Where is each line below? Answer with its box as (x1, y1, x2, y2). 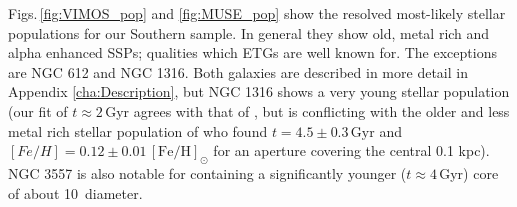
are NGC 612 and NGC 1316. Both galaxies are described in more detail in (8, 61, 468, 82)
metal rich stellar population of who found (8, 120, 268, 141)
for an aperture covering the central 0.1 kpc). (213, 140, 490, 161)
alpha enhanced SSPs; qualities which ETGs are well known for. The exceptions (8, 42, 497, 63)
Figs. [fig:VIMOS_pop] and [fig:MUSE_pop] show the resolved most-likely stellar (8, 3, 506, 23)
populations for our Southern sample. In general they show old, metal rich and (8, 22, 490, 43)
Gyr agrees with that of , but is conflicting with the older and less (105, 100, 510, 121)
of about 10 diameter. (8, 182, 143, 203)
